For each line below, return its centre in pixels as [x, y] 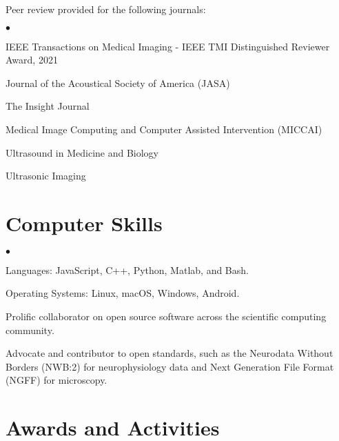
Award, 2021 [32, 60]
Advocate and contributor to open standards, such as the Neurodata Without [169, 353]
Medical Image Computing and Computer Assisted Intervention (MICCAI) [164, 129]
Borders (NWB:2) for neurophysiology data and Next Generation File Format [170, 366]
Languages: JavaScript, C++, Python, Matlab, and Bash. [127, 269]
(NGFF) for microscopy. [56, 380]
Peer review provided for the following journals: [106, 9]
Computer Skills [84, 223]
